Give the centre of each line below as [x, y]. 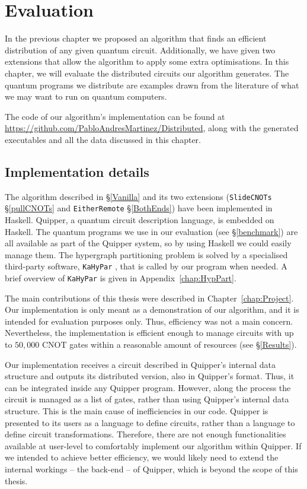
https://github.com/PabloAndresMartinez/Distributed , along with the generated [152, 128]
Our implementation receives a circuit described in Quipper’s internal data [140, 364]
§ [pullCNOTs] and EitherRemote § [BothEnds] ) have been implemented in [139, 208]
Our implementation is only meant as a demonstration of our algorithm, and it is [152, 309]
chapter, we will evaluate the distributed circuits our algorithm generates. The [147, 73]
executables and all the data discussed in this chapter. [103, 139]
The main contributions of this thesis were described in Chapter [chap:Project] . [149, 298]
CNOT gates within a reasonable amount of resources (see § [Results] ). [170, 344]
